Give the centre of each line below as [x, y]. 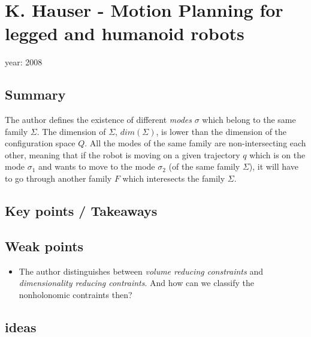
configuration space [40, 143]
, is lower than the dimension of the [221, 131]
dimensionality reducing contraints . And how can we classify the [137, 283]
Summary [35, 94]
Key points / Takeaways [81, 211]
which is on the [277, 154]
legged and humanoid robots [125, 33]
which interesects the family [174, 178]
